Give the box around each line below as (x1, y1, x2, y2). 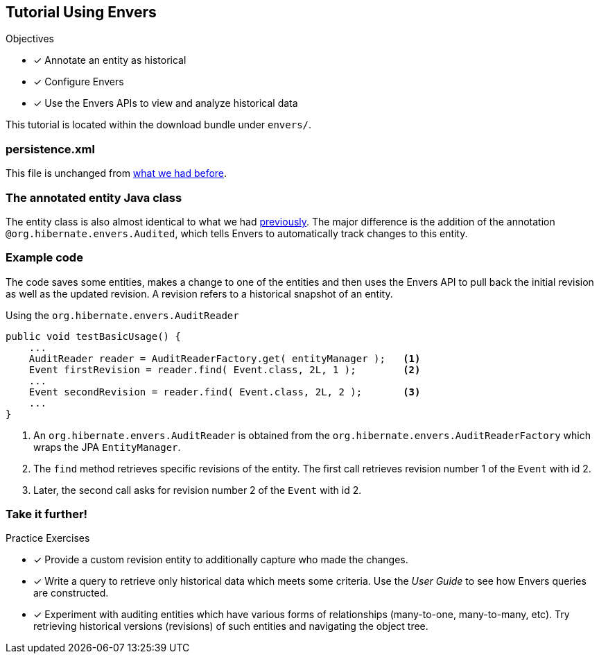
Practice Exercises (6, 532, 90, 545)
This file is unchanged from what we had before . (6, 167, 227, 180)
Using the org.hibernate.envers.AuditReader (6, 309, 239, 321)
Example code (6, 250, 83, 265)
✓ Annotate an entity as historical (33, 54, 186, 67)
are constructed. (33, 587, 109, 599)
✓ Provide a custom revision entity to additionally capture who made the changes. (33, 554, 408, 566)
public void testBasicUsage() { (6, 330, 181, 342)
